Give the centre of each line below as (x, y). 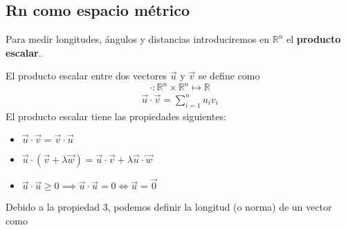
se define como (229, 76)
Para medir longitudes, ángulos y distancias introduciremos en (138, 39)
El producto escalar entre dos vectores (86, 76)
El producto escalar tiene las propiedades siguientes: (116, 116)
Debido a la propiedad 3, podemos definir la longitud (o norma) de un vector (169, 207)
